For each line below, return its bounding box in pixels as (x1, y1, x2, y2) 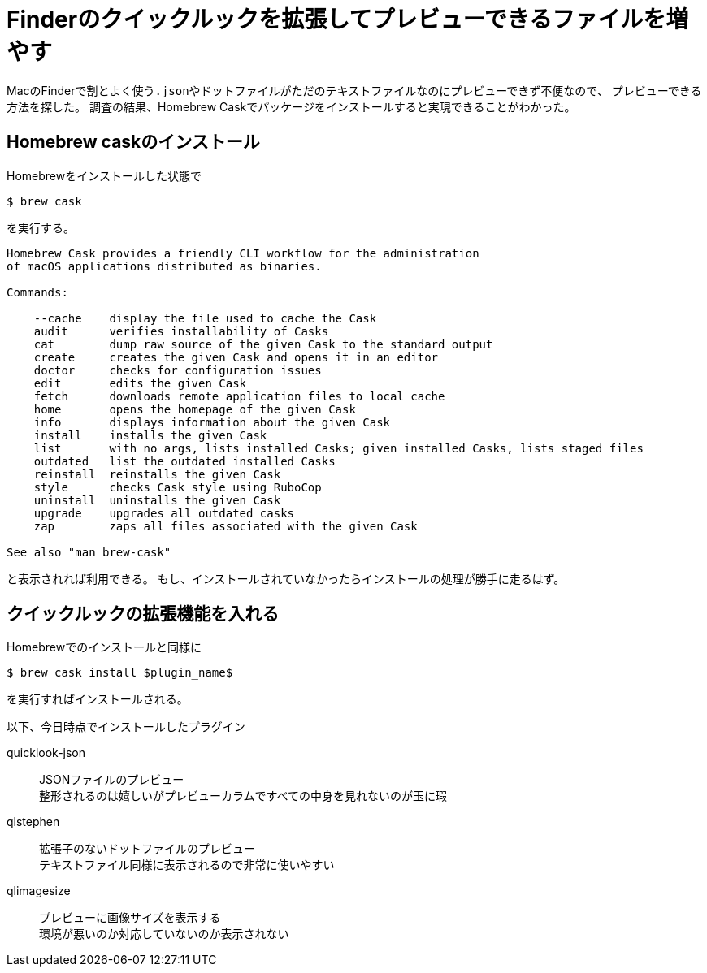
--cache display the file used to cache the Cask (33, 311, 377, 325)
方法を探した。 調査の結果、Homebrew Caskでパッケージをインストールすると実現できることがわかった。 (7, 99, 576, 114)
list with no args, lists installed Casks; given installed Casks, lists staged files (33, 441, 644, 455)
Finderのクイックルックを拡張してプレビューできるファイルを (7, 6, 666, 33)
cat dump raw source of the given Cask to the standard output (33, 337, 493, 351)
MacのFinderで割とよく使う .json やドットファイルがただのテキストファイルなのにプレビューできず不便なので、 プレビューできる (7, 83, 702, 97)
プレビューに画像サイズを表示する (39, 910, 221, 925)
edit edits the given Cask (33, 376, 247, 390)
